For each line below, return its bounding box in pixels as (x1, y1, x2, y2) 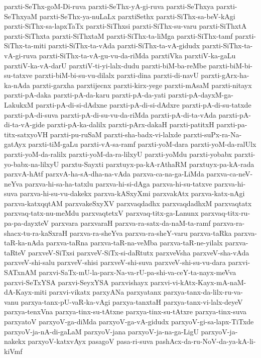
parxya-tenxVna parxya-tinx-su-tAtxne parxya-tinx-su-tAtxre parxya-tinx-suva (4, 306, 247, 317)
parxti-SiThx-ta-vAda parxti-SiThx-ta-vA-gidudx (48, 40, 200, 51)
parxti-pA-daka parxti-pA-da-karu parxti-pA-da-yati (4, 89, 166, 100)
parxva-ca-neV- (206, 168, 253, 179)
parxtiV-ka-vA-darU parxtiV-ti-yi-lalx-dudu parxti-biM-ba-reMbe (4, 60, 207, 70)
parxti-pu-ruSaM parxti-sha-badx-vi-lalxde (50, 129, 181, 139)
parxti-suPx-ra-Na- (183, 129, 242, 139)
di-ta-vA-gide (4, 119, 45, 130)
